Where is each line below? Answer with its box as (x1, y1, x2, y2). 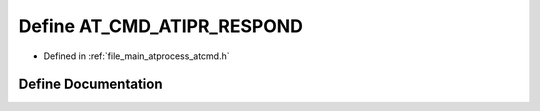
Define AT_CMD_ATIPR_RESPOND (18, 15, 304, 37)
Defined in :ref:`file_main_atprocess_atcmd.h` (43, 50, 230, 62)
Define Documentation (18, 76, 163, 93)
